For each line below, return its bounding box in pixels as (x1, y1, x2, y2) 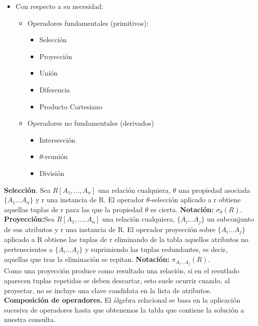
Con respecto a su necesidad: (15, 1, 104, 11)
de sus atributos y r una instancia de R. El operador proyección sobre (4, 224, 216, 234)
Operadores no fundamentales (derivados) (27, 118, 154, 128)
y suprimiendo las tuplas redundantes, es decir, (85, 244, 228, 254)
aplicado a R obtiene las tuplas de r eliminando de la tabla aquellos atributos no (4, 234, 249, 244)
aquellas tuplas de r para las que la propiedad (4, 204, 143, 214)
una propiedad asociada (178, 184, 250, 195)
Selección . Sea (4, 184, 51, 195)
